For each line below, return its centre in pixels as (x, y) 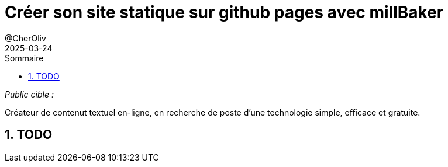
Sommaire (24, 58)
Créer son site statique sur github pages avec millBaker (224, 12)
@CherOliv (25, 38)
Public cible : (29, 94)
